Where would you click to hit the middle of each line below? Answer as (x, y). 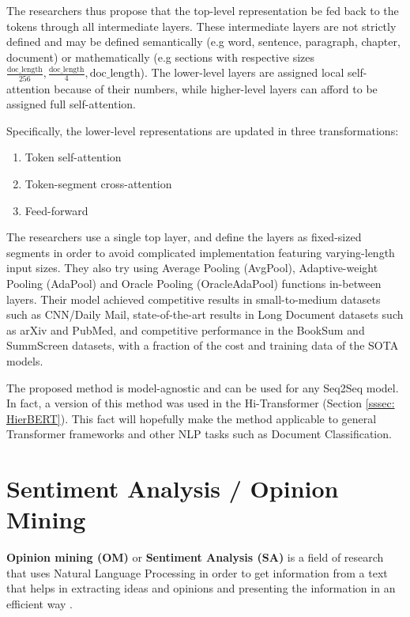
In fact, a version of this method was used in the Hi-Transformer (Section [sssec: (201, 403)
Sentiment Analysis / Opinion (173, 488)
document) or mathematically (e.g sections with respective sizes (161, 57)
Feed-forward (56, 210)
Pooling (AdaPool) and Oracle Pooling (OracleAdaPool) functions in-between (194, 284)
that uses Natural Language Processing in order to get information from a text (197, 572)
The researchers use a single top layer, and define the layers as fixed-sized (184, 237)
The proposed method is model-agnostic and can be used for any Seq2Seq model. (203, 387)
